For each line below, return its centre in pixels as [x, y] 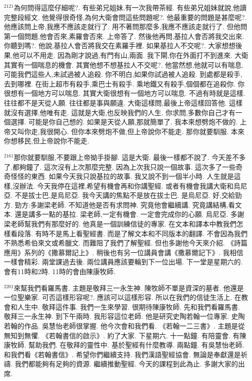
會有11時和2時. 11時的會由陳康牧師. [60, 271]
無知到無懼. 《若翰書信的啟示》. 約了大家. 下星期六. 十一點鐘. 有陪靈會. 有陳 [125, 335]
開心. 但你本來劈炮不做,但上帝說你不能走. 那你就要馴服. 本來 [149, 131]
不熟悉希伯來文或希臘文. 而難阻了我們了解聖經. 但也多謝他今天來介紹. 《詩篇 [126, 243]
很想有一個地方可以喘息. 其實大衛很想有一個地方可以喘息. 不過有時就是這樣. [125, 93]
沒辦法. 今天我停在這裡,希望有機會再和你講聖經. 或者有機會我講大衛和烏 [126, 185]
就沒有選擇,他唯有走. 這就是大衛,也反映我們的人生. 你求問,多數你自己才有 [120, 112]
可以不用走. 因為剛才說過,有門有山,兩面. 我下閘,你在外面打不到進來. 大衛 [134, 55]
